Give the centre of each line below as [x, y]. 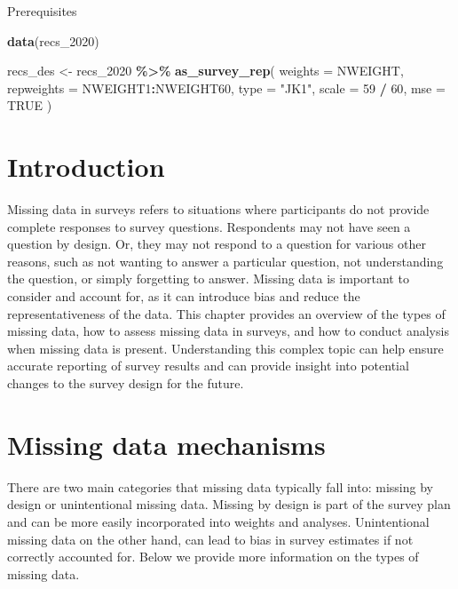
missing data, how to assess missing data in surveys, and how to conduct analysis [228, 331]
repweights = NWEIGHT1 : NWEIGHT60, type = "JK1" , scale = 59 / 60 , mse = [226, 88]
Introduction [86, 167]
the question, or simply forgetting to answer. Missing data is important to [208, 279]
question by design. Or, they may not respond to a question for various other [217, 244]
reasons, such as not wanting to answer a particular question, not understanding [225, 261]
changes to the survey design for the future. [126, 383]
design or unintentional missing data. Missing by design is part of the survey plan [229, 504]
